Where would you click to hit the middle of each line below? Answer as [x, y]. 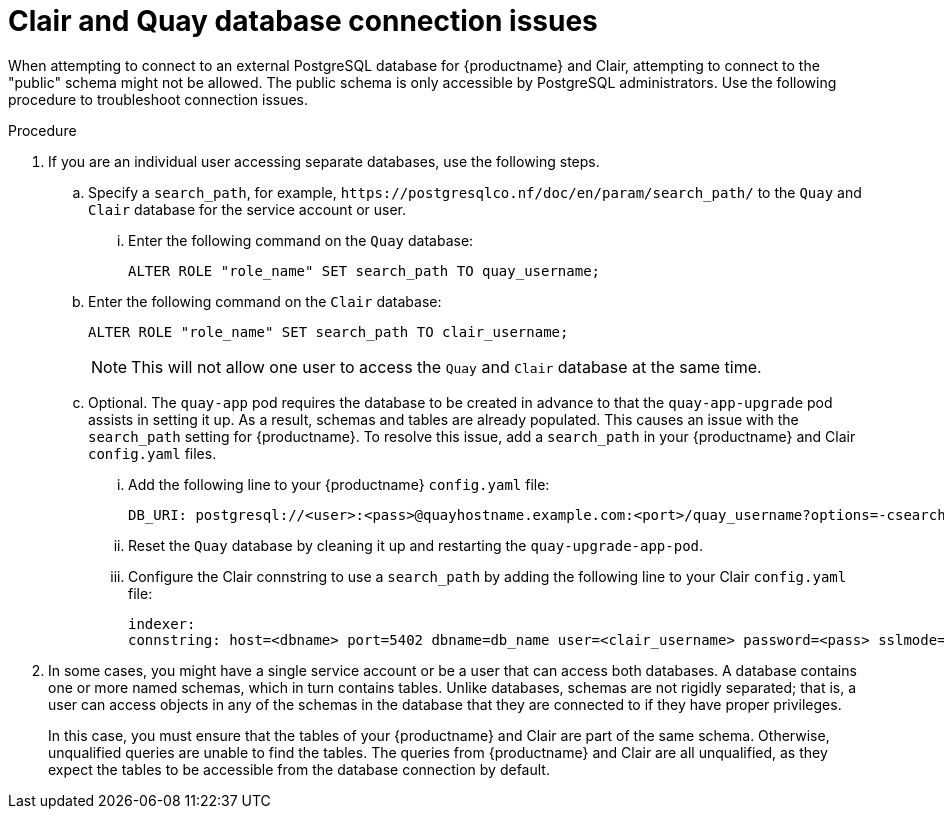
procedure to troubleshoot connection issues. [158, 99]
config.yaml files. [152, 453]
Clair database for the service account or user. [247, 209]
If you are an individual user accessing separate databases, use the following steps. [324, 161]
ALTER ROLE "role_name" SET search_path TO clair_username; [328, 331]
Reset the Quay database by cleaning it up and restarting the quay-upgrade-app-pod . [416, 545]
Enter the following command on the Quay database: [301, 240]
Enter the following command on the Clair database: [265, 301]
